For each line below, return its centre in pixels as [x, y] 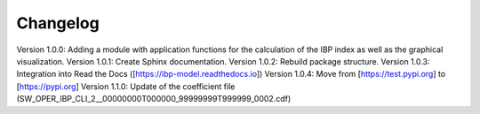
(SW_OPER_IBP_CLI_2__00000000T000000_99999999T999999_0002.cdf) [154, 99]
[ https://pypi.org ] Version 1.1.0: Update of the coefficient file [126, 86]
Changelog [58, 23]
